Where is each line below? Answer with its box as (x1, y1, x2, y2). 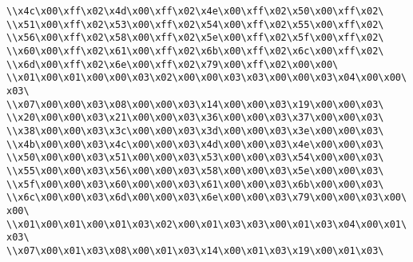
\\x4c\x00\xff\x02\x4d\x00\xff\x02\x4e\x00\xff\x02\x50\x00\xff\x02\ (6, 6, 384, 17)
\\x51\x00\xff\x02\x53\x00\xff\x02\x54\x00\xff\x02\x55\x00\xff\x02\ (6, 18, 384, 30)
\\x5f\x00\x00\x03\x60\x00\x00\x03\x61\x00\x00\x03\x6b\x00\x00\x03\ (6, 178, 384, 190)
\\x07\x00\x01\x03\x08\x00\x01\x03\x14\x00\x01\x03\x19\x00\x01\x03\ (6, 244, 384, 256)
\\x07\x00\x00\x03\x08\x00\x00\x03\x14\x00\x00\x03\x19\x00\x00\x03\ (6, 98, 384, 110)
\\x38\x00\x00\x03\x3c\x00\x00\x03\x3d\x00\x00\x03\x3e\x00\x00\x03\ (6, 125, 384, 137)
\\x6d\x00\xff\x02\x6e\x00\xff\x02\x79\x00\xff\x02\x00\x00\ (6, 58, 339, 70)
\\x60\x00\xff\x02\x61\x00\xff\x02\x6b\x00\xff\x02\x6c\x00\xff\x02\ (6, 45, 384, 57)
